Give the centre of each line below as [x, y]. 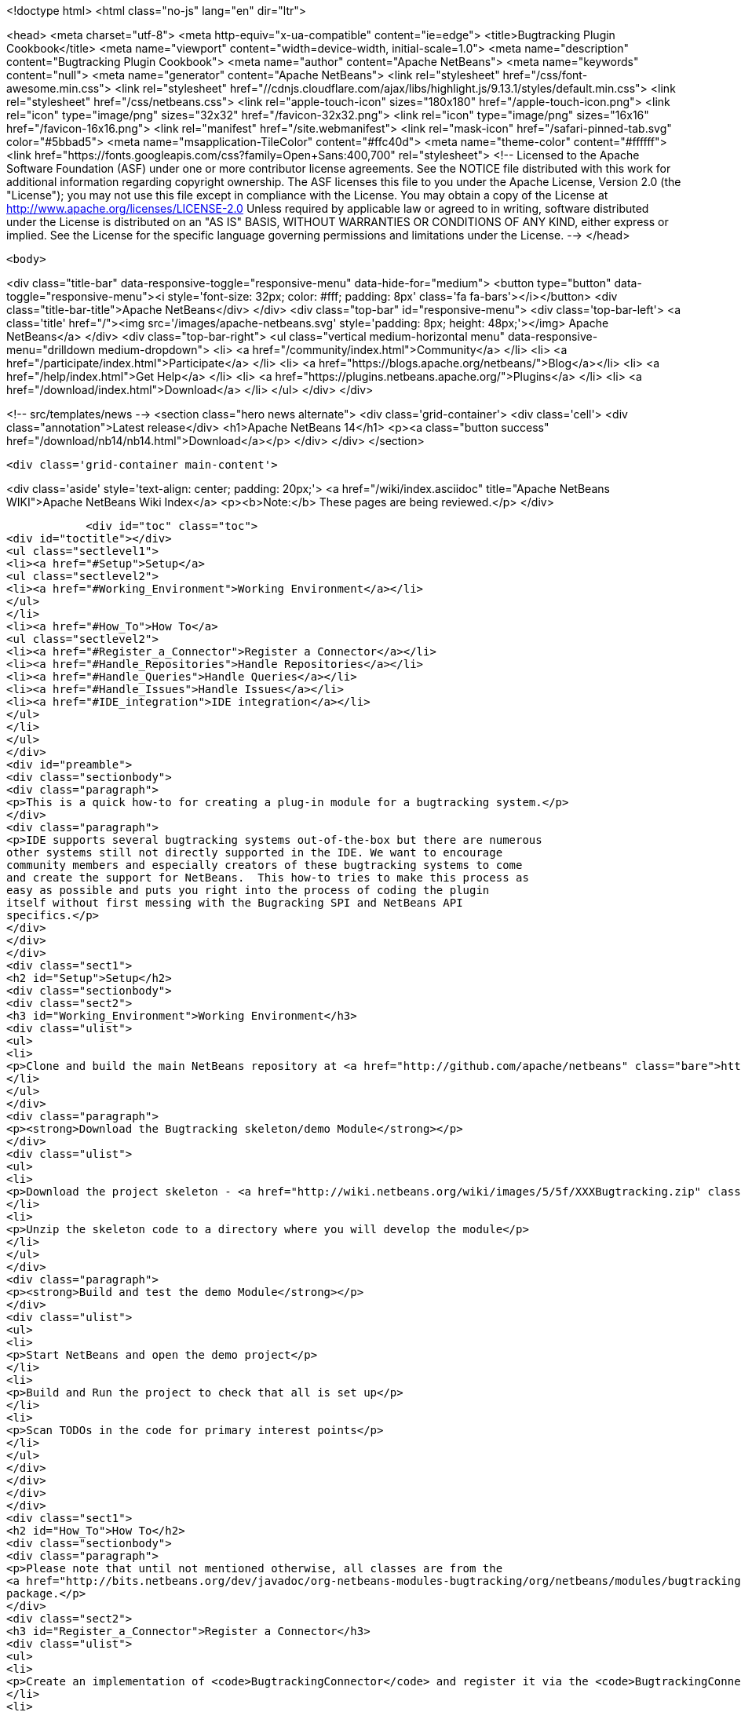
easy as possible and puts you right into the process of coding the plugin [248, 890]
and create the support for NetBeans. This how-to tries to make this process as [268, 878]
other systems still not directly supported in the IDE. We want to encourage [255, 852]
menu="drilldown [51, 350]
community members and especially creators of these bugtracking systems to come [265, 865]
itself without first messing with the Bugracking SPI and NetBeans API [235, 903]
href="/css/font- [545, 75]
